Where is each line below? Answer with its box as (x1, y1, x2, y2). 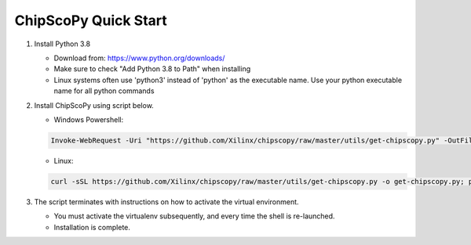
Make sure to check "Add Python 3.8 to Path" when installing (53, 64, 251, 74)
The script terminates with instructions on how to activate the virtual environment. (34, 196, 299, 207)
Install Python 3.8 (34, 39, 90, 49)
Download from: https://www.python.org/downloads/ (53, 53, 225, 63)
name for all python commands (53, 86, 155, 95)
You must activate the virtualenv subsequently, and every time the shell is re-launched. (53, 211, 335, 221)
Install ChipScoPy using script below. (34, 100, 155, 110)
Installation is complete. (53, 222, 131, 232)
